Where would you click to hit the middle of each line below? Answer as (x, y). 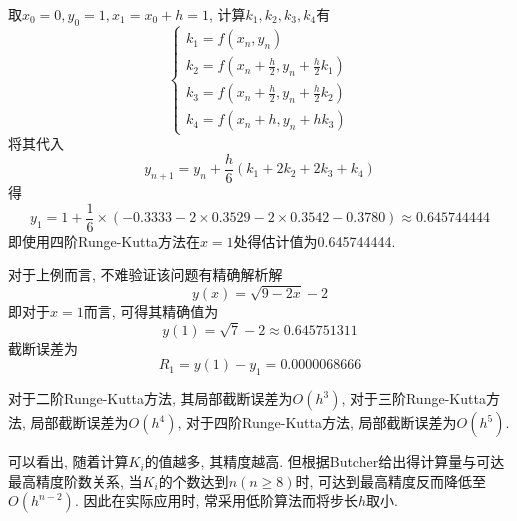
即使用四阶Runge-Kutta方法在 (104, 240)
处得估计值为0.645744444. (314, 240)
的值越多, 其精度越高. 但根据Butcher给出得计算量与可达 (324, 461)
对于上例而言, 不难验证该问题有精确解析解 (145, 274)
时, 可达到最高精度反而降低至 (391, 480)
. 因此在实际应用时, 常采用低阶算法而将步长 (216, 500)
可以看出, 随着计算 (68, 461)
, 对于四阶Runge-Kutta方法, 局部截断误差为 (317, 422)
